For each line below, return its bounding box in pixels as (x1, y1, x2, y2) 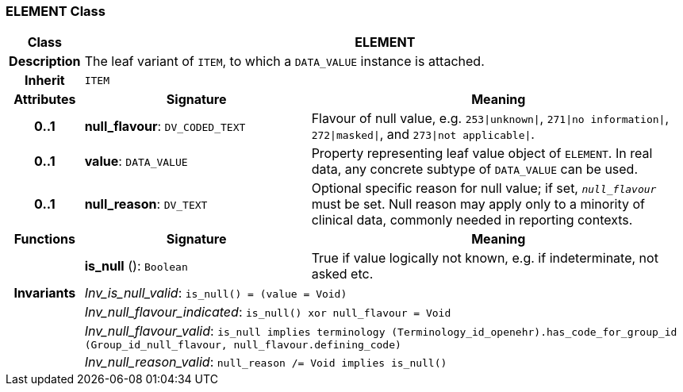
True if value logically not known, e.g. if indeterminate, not (311, 250, 658, 267)
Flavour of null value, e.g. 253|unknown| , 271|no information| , (311, 110, 670, 127)
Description (9, 53, 81, 70)
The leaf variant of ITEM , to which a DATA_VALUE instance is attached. (84, 53, 485, 70)
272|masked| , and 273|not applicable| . (311, 126, 535, 143)
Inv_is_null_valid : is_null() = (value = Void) (84, 285, 347, 302)
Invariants (13, 285, 76, 302)
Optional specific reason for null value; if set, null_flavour (311, 180, 657, 197)
